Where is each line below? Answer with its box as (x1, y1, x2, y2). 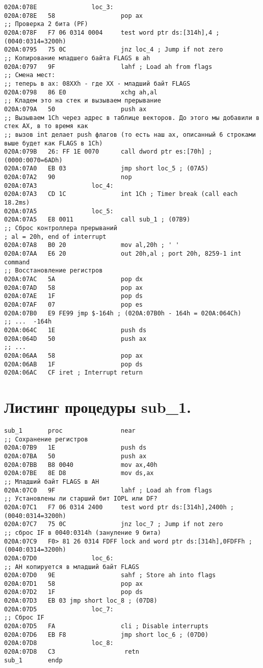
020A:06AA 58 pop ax (4, 352, 143, 359)
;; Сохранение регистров (4, 435, 88, 443)
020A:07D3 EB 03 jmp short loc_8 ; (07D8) (4, 597, 157, 605)
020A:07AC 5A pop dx (4, 276, 143, 283)
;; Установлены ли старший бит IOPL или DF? (4, 495, 157, 503)
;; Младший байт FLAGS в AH (4, 478, 99, 485)
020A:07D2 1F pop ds (4, 588, 143, 596)
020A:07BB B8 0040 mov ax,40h (4, 461, 157, 468)
